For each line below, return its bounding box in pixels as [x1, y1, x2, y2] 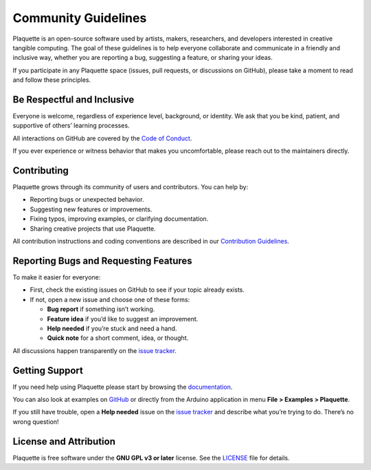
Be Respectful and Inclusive [12, 94, 135, 105]
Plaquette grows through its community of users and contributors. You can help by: [12, 183, 249, 191]
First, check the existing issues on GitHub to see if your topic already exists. [30, 286, 245, 294]
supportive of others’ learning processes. [12, 121, 130, 130]
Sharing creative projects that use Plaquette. [30, 224, 156, 233]
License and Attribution [12, 436, 116, 447]
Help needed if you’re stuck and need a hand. [47, 324, 177, 332]
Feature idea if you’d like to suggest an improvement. [47, 314, 199, 323]
